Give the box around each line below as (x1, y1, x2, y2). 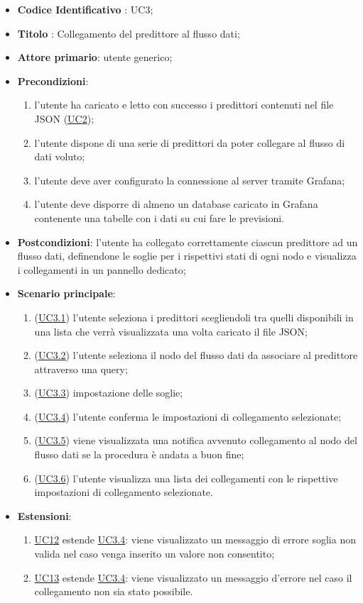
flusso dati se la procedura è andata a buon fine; (34, 447, 244, 462)
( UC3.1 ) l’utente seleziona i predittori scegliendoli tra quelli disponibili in (34, 309, 354, 324)
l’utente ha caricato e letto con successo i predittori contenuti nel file (34, 97, 334, 112)
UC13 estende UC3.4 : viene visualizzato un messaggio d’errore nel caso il (34, 570, 352, 585)
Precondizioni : (17, 73, 89, 88)
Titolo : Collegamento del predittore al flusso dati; (17, 26, 240, 40)
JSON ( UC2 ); (34, 111, 94, 126)
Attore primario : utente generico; (17, 50, 173, 65)
